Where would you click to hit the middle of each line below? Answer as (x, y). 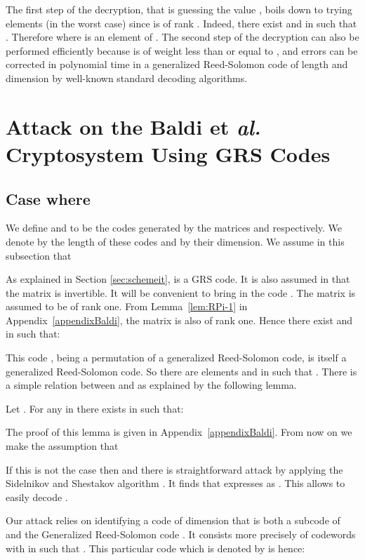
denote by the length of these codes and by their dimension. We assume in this (175, 241)
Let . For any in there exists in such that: (95, 408)
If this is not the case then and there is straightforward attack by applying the (174, 469)
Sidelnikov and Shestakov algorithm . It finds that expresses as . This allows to (175, 483)
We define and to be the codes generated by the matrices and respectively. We (174, 228)
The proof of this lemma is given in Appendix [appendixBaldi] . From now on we (179, 432)
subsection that (39, 255)
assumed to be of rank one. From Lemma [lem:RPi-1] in (127, 306)
